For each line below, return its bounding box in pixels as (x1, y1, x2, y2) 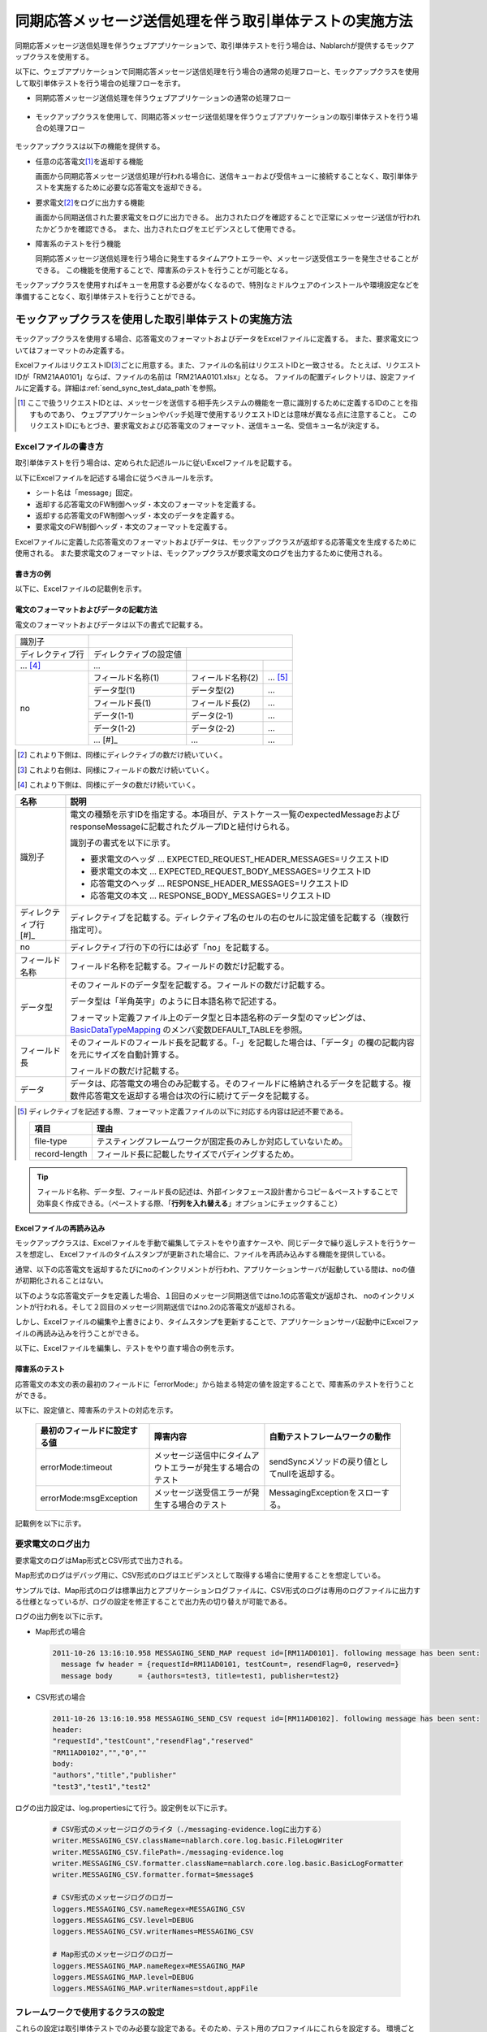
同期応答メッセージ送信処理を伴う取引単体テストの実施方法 (15, 12, 413, 30)
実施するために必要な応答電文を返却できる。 (56, 183, 206, 193)
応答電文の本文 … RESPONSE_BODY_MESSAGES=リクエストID (90, 890, 331, 901)
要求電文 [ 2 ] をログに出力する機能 (35, 198, 145, 207)
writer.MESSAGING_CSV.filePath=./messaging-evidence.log (52, 1847, 284, 1856)
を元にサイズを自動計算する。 (70, 1049, 184, 1061)
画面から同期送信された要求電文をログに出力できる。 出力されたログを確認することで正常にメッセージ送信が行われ (35, 212, 421, 223)
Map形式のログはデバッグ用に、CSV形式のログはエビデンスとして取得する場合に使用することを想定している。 (15, 1570, 386, 1580)
